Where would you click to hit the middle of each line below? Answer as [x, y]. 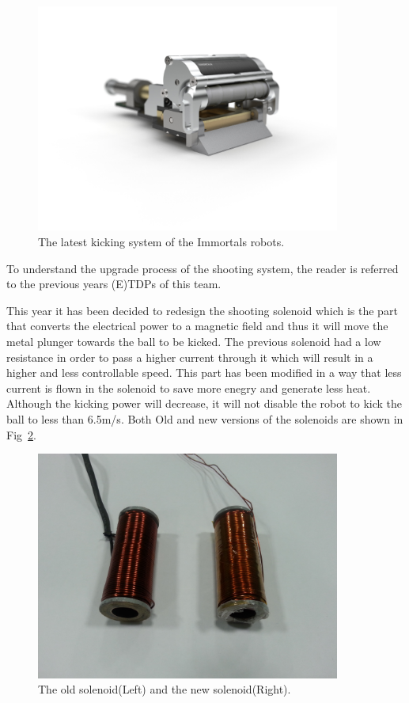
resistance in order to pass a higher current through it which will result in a [190, 357]
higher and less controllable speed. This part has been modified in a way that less [204, 372]
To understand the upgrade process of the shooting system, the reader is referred [203, 268]
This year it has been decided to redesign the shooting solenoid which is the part [202, 310]
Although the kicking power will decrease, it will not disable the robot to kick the [204, 403]
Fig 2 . [21, 434]
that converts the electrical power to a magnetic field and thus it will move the [197, 326]
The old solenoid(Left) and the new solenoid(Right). [165, 689]
